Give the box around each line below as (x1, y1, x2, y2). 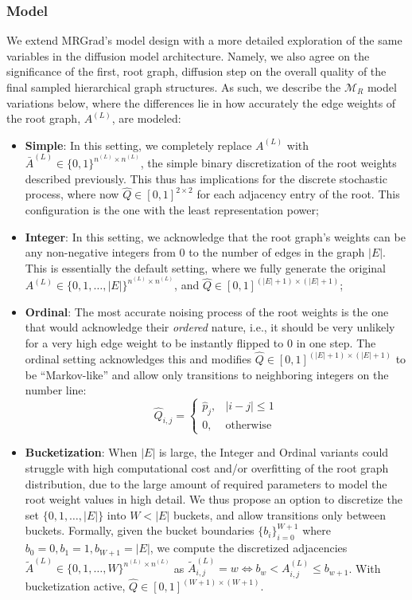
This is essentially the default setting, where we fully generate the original (25, 259, 386, 276)
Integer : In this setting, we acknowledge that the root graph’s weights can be (25, 228, 406, 245)
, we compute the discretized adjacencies (150, 539, 348, 556)
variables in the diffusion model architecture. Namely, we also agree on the (6, 47, 370, 64)
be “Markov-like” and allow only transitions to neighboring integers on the (25, 366, 389, 382)
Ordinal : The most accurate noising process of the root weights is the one (25, 303, 389, 320)
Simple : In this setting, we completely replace (25, 136, 252, 153)
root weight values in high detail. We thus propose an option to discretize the (25, 491, 402, 508)
